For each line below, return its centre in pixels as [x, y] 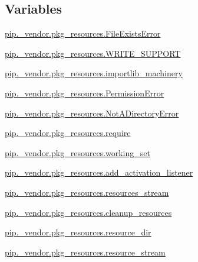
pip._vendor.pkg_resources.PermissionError [85, 93]
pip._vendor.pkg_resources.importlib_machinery [94, 73]
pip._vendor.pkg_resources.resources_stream [87, 192]
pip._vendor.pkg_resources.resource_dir [78, 232]
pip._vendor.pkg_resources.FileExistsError [83, 33]
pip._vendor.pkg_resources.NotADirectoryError [92, 113]
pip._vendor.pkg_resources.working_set [77, 152]
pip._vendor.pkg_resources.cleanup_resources [88, 212]
